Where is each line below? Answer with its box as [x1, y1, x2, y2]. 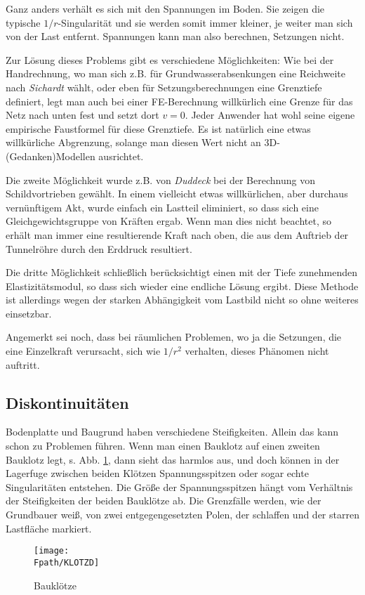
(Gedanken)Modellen [6, 148, 95, 163]
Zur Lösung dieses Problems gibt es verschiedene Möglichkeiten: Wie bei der [6, 52, 334, 67]
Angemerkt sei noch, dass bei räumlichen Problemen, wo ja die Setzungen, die [6, 329, 342, 344]
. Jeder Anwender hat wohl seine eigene [185, 107, 355, 122]
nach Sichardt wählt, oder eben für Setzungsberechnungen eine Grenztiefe [6, 79, 322, 94]
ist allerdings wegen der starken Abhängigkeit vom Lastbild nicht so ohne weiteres [6, 292, 359, 307]
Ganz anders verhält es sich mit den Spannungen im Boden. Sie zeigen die [6, 1, 325, 15]
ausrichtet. [98, 148, 144, 163]
